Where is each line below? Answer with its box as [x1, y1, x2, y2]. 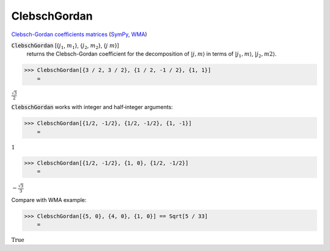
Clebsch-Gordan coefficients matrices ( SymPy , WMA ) [11, 31, 147, 38]
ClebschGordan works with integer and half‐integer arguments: [11, 103, 174, 111]
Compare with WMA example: [11, 196, 87, 203]
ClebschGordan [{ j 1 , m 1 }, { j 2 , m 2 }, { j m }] [11, 42, 119, 50]
